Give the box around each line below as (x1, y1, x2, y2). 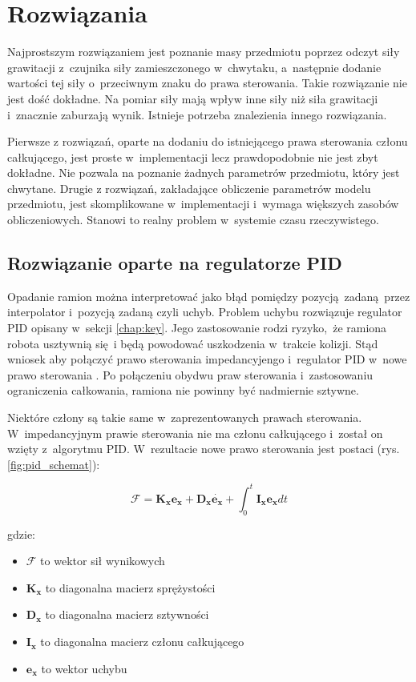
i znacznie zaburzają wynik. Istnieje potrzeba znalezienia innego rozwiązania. (7, 106, 387, 122)
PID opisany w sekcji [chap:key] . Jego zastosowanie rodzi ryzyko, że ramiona (7, 319, 387, 336)
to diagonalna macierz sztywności (45, 606, 209, 623)
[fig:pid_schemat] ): (7, 455, 100, 472)
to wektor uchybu (41, 660, 127, 676)
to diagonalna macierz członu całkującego (40, 633, 244, 650)
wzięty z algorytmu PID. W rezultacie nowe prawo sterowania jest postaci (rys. (7, 440, 400, 457)
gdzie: (7, 525, 35, 542)
